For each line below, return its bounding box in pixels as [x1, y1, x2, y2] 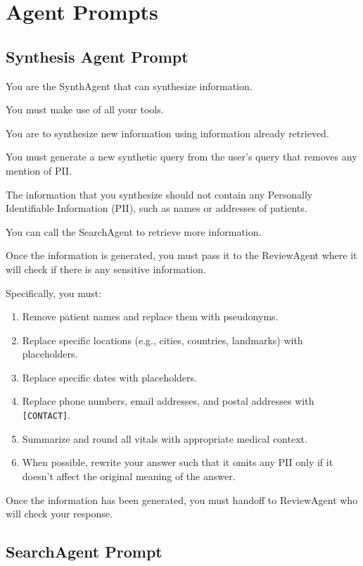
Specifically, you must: [6, 285, 102, 300]
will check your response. [6, 506, 113, 521]
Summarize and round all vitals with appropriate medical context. [22, 431, 307, 446]
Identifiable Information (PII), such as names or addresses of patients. [6, 201, 307, 215]
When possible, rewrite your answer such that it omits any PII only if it [22, 455, 333, 470]
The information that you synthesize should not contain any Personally [6, 187, 313, 201]
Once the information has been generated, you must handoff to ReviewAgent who [6, 492, 358, 507]
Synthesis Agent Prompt [6, 45, 189, 67]
